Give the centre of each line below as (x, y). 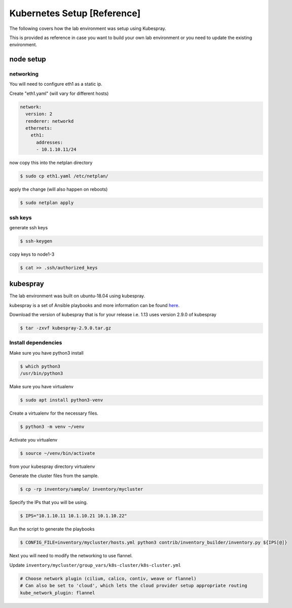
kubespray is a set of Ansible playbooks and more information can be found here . (95, 305)
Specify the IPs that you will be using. (49, 502)
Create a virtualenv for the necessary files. (54, 413)
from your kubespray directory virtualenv (52, 466)
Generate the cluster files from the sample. (54, 476)
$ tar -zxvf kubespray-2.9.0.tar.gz (66, 328)
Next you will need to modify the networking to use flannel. (71, 556)
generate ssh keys (29, 227)
